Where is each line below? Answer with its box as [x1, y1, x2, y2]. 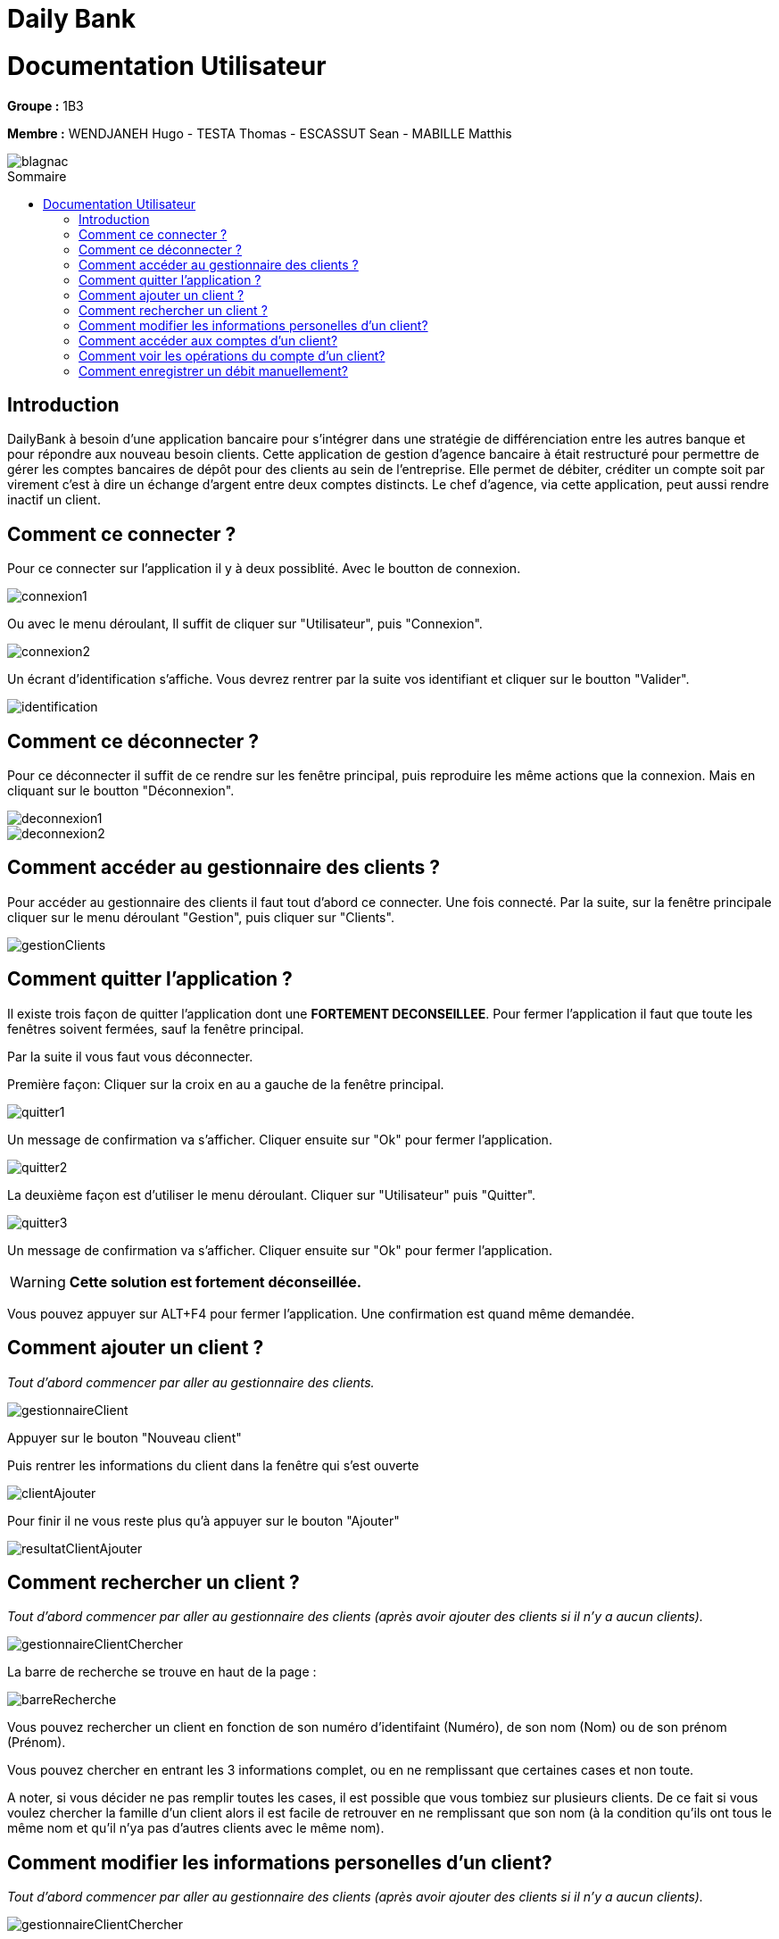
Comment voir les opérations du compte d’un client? [79, 347, 385, 363]
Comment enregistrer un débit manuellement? [79, 362, 349, 379]
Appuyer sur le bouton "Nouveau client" [7, 1429, 242, 1445]
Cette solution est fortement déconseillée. [69, 1272, 362, 1291]
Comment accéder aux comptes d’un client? [79, 332, 338, 348]
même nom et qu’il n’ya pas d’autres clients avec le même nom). [7, 1820, 385, 1836]
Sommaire [7, 168, 67, 184]
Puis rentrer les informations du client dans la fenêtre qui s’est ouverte [7, 1457, 419, 1473]
